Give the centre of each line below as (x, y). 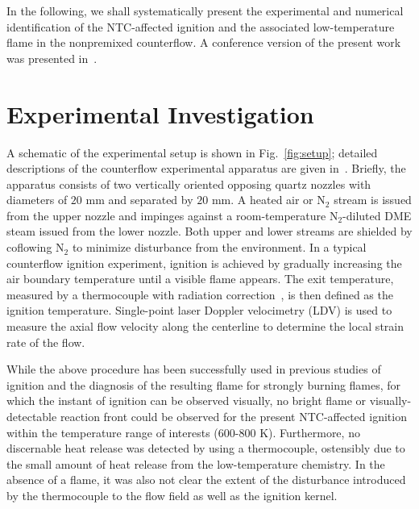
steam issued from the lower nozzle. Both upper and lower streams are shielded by (209, 231)
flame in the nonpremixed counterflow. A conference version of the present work (204, 42)
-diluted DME (377, 215)
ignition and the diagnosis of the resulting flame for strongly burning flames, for (204, 384)
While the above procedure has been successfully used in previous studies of (194, 369)
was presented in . (52, 58)
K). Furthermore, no (310, 432)
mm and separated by (139, 200)
